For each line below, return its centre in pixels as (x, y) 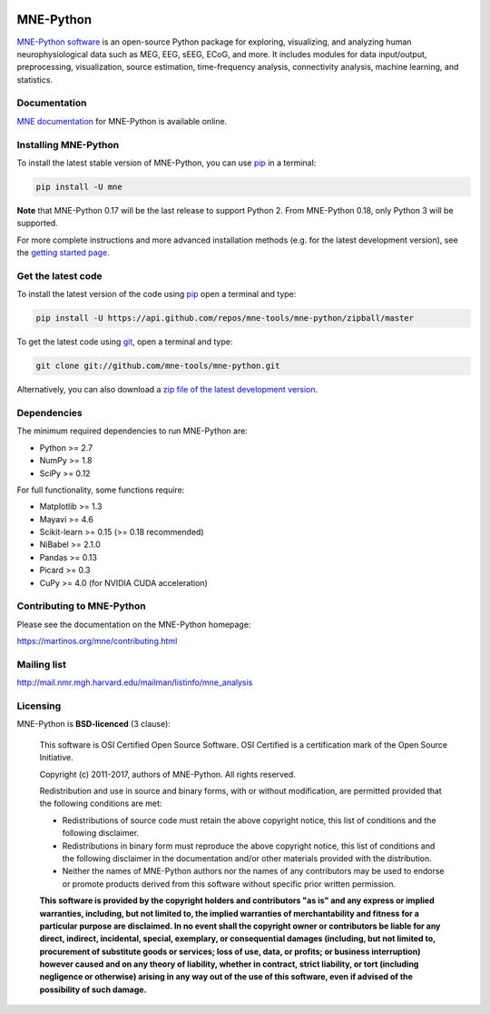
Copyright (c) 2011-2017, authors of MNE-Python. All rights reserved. (168, 774)
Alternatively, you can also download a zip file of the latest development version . (167, 390)
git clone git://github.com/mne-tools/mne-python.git (158, 366)
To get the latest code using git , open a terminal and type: (125, 342)
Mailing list (42, 664)
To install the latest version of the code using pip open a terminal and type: (157, 294)
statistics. (35, 80)
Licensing (39, 706)
